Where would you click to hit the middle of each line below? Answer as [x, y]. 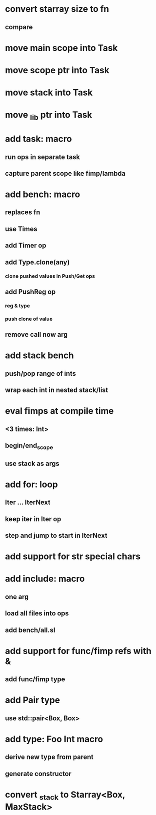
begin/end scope [29, 446]
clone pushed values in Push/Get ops [50, 276]
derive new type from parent [49, 757]
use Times [21, 229]
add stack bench [39, 356]
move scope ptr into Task [57, 70]
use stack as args [32, 463]
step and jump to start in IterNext [56, 536]
